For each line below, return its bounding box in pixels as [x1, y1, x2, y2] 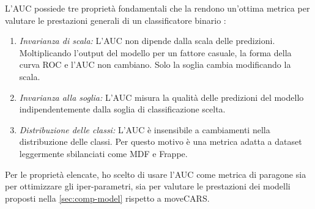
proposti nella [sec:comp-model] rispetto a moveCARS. [5, 191, 210, 204]
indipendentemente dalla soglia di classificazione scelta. [19, 103, 226, 116]
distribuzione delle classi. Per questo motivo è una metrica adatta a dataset [19, 135, 302, 148]
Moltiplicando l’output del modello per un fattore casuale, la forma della [19, 46, 292, 59]
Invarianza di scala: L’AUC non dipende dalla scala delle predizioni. [19, 34, 275, 47]
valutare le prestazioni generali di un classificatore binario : [5, 13, 226, 26]
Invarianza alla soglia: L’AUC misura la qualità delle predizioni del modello [19, 90, 304, 103]
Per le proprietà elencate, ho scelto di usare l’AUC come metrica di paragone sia [5, 167, 306, 180]
